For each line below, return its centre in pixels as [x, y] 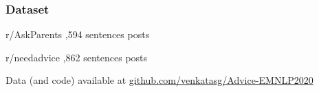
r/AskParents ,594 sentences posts [78, 34]
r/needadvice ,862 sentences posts [77, 57]
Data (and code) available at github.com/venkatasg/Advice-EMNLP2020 [159, 80]
